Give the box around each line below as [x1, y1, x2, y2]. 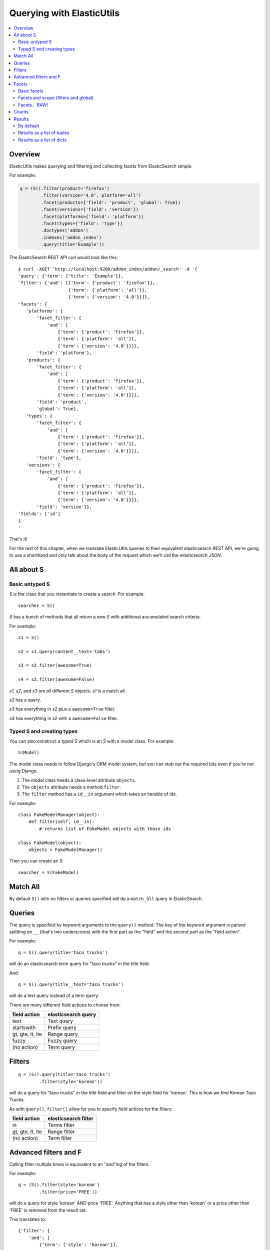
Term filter [47, 1135, 72, 1142]
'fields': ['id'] [18, 511, 60, 517]
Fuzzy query [47, 1037, 77, 1044]
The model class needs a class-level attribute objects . [21, 777, 136, 783]
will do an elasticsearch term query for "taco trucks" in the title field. [9, 960, 150, 967]
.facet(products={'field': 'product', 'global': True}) [40, 199, 181, 205]
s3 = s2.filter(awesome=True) [18, 662, 92, 668]
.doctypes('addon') [40, 227, 88, 233]
